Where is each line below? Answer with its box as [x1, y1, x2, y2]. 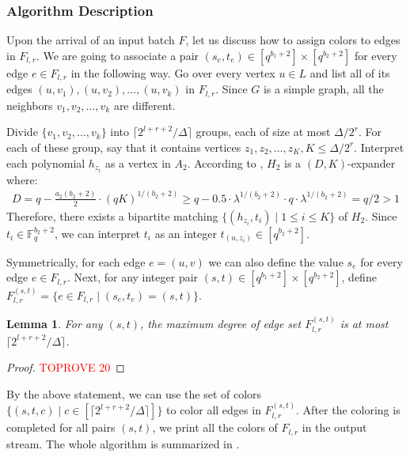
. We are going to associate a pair [36, 47, 199, 63]
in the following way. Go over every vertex [70, 64, 275, 81]
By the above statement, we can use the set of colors [6, 385, 262, 402]
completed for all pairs [6, 419, 116, 436]
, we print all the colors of [152, 419, 278, 436]
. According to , [187, 154, 264, 171]
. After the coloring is [296, 402, 401, 418]
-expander [347, 154, 396, 171]
